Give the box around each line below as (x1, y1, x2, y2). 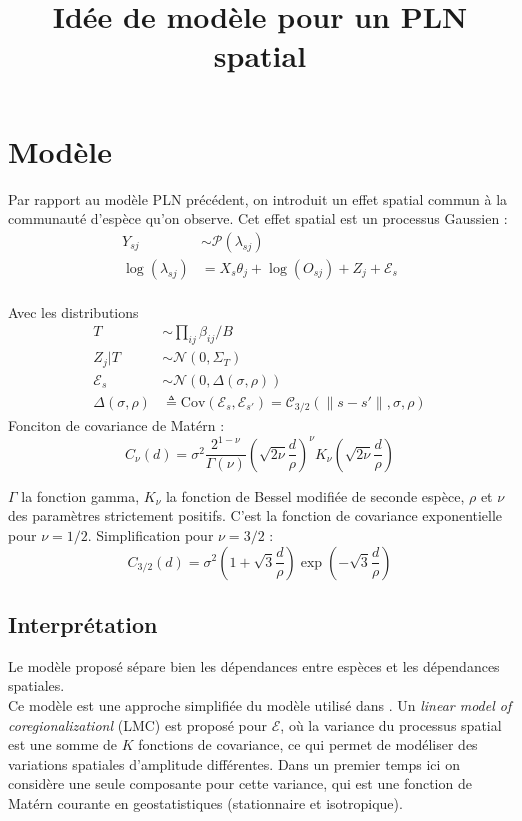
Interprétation (8, 608, 158, 639)
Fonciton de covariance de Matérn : (8, 415, 225, 436)
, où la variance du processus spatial (280, 714, 502, 735)
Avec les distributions (8, 301, 139, 322)
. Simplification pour (87, 524, 214, 545)
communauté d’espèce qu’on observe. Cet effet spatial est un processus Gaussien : (8, 208, 508, 229)
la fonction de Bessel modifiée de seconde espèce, (165, 485, 465, 506)
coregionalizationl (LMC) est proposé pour (8, 714, 268, 735)
